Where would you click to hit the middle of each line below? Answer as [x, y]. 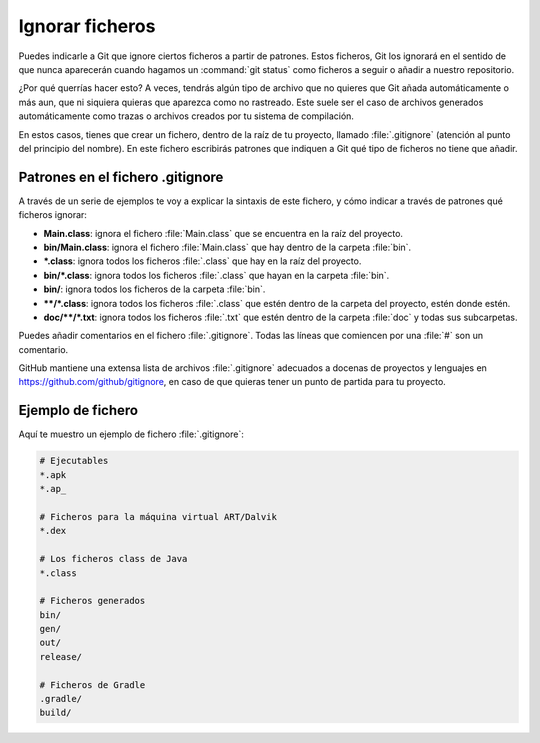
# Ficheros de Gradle [92, 684]
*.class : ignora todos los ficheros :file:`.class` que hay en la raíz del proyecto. [202, 261]
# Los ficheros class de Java [113, 559]
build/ [55, 713]
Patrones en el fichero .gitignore [121, 176]
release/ [61, 656]
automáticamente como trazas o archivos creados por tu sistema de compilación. [186, 116]
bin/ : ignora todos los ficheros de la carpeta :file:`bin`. [154, 289]
